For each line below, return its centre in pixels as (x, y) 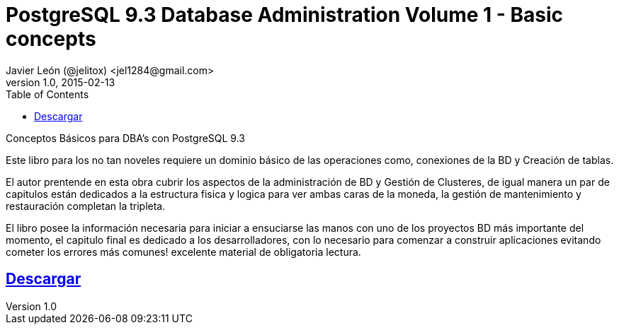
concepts (51, 39)
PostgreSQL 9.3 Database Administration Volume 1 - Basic (285, 15)
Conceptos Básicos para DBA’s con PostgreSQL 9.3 (126, 138)
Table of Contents (47, 94)
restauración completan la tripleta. (86, 206)
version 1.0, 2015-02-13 (61, 82)
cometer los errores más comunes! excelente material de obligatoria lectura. (183, 252)
